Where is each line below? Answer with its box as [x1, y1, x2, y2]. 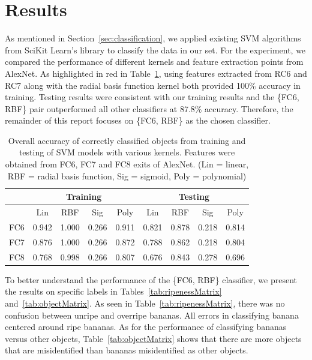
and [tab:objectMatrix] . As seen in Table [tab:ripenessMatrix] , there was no [5, 296, 285, 309]
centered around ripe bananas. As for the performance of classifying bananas [5, 320, 287, 333]
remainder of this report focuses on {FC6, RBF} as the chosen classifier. [5, 114, 271, 127]
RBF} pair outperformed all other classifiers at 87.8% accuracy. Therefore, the [5, 102, 293, 115]
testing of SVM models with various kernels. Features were [19, 146, 235, 158]
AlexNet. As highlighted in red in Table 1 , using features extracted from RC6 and [5, 67, 307, 79]
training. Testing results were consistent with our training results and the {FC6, [5, 91, 299, 103]
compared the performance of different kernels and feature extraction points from [5, 55, 304, 68]
